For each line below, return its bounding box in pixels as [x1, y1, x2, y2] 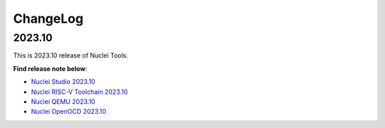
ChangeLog [13, 11, 83, 26]
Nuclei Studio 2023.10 [31, 78, 96, 86]
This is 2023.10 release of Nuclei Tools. [13, 51, 128, 60]
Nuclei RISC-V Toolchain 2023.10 [31, 87, 128, 96]
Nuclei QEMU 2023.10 [31, 97, 96, 106]
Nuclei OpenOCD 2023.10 [31, 107, 106, 116]
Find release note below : [13, 64, 88, 73]
